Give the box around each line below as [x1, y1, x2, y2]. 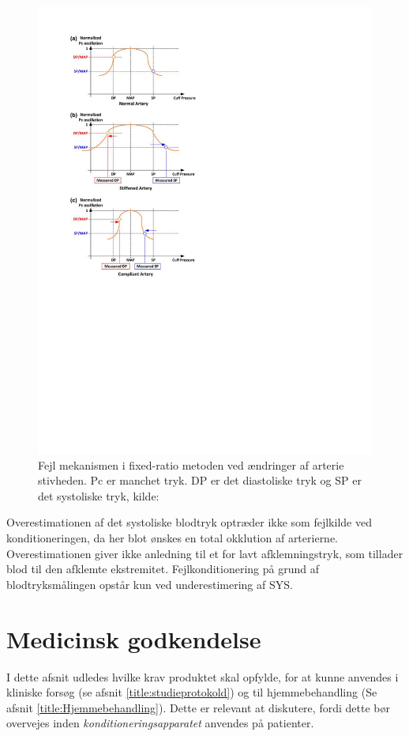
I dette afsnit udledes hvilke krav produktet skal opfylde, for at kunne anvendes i [6, 668, 399, 685]
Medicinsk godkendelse [6, 622, 261, 655]
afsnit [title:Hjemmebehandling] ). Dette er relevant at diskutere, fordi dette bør [6, 699, 390, 715]
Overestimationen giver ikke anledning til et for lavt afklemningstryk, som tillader [6, 545, 403, 561]
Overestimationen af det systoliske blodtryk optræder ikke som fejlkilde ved [6, 514, 372, 530]
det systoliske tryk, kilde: [38, 487, 159, 504]
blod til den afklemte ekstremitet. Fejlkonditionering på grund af [6, 560, 319, 577]
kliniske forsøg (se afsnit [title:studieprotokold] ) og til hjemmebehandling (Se [6, 684, 377, 700]
